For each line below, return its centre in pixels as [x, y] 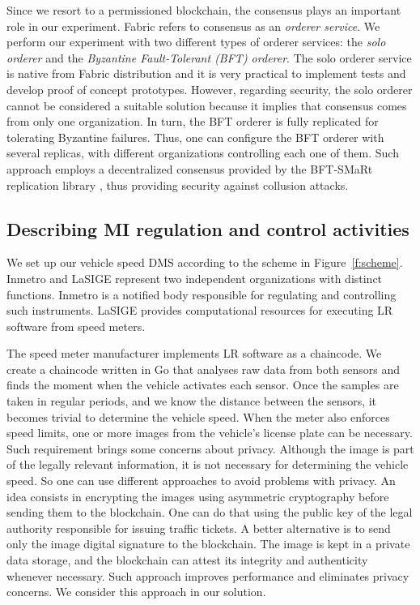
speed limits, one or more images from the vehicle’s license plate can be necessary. [210, 433]
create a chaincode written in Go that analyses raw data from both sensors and [203, 369]
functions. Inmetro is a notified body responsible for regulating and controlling [202, 294]
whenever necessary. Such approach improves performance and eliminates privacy [208, 575]
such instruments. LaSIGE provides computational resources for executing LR [200, 310]
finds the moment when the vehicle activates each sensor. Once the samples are [203, 385]
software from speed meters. [76, 326]
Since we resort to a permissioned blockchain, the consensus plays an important [204, 10]
